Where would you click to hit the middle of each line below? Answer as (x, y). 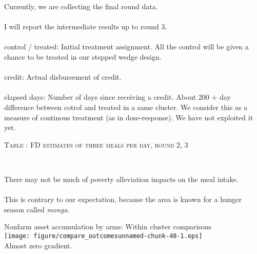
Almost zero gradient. (38, 245)
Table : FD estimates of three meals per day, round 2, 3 (96, 144)
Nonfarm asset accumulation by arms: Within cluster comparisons (108, 226)
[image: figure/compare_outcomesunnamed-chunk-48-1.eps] (103, 236)
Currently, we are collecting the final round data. (81, 6)
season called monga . (37, 209)
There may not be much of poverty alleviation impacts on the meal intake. (121, 179)
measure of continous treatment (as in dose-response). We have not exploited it (129, 117)
